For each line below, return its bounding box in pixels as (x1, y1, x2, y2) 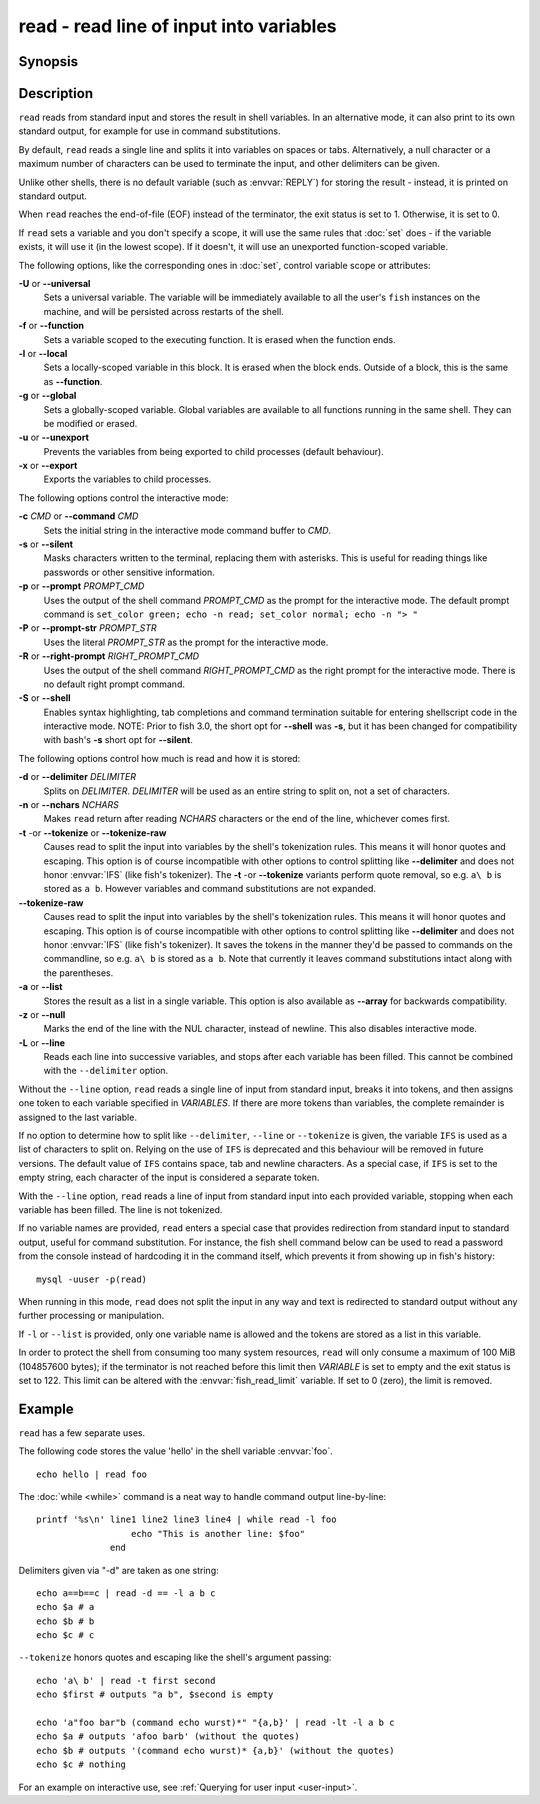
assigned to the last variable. (18, 1111, 137, 1123)
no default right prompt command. (43, 678, 185, 690)
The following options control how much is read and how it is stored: (18, 752, 301, 764)
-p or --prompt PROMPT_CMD (18, 580, 145, 592)
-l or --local (18, 347, 68, 359)
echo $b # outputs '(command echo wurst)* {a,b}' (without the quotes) (36, 1745, 395, 1756)
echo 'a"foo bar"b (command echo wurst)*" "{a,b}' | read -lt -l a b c (36, 1717, 395, 1729)
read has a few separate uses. (18, 1426, 146, 1439)
